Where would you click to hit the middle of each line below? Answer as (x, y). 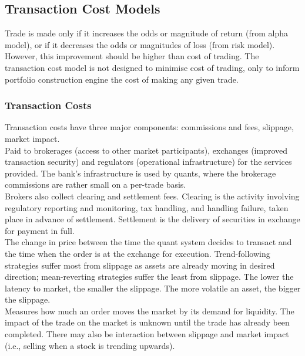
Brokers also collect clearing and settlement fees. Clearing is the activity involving (152, 196)
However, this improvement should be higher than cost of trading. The (132, 56)
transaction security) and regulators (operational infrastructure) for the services (148, 162)
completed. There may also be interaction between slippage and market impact (147, 334)
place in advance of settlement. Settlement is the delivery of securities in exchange (152, 219)
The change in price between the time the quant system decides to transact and (148, 242)
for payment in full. (40, 230)
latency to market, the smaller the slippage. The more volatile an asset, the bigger (153, 288)
